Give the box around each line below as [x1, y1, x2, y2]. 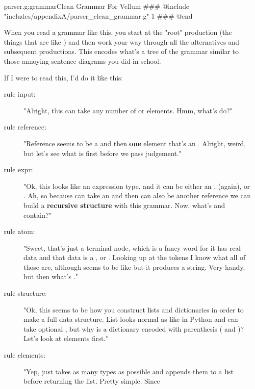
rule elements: [4, 350, 46, 360]
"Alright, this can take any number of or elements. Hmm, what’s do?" [24, 105, 232, 115]
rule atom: [4, 226, 35, 236]
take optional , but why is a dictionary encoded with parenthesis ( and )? [24, 323, 244, 334]
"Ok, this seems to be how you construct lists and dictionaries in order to [24, 304, 244, 314]
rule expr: [4, 164, 33, 175]
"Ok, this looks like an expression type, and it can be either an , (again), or [24, 181, 250, 191]
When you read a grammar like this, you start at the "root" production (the [4, 27, 232, 37]
